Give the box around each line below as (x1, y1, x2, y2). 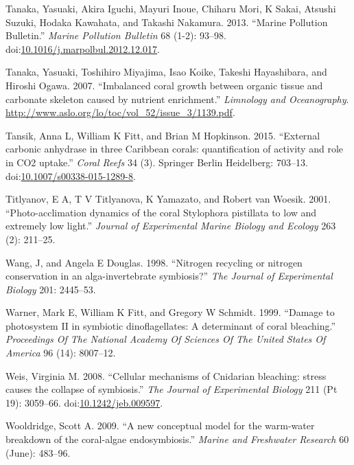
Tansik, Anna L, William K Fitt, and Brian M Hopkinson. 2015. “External (5, 128, 320, 142)
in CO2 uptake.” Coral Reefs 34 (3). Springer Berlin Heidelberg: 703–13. (5, 155, 308, 169)
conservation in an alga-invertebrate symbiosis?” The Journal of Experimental (5, 269, 333, 283)
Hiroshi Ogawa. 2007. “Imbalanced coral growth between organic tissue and (5, 78, 323, 92)
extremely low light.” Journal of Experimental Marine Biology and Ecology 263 (5, 218, 336, 233)
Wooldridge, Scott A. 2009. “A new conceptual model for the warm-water (5, 418, 315, 433)
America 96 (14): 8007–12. (5, 345, 116, 360)
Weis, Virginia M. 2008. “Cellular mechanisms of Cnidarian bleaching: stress (5, 368, 327, 383)
